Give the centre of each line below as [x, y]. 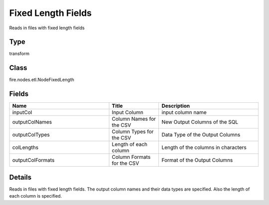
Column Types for [133, 132]
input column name [184, 113]
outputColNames [32, 122]
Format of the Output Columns [197, 160]
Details [20, 177]
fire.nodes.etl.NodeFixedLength [42, 80]
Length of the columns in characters [204, 147]
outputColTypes [31, 135]
